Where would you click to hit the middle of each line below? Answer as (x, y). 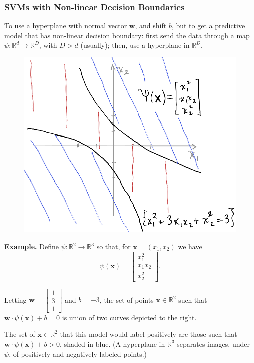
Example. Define (31, 246)
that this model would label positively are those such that (149, 334)
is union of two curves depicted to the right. (129, 317)
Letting (15, 300)
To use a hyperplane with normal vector (66, 25)
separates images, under (213, 344)
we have (190, 246)
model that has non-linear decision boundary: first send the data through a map (127, 35)
